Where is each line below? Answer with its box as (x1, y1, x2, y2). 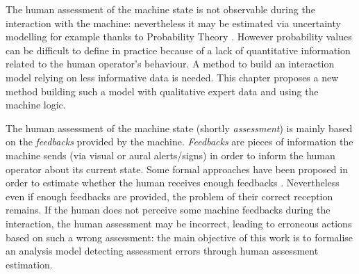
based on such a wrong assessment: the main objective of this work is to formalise (6, 229, 353, 244)
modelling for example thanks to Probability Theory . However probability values (6, 29, 352, 44)
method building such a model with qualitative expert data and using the (6, 83, 319, 98)
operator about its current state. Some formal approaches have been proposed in (6, 161, 348, 176)
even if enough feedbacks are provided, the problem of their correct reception (6, 188, 333, 203)
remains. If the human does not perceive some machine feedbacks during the (6, 202, 331, 217)
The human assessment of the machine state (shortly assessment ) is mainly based (6, 120, 353, 135)
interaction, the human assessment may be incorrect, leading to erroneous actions (6, 216, 352, 230)
